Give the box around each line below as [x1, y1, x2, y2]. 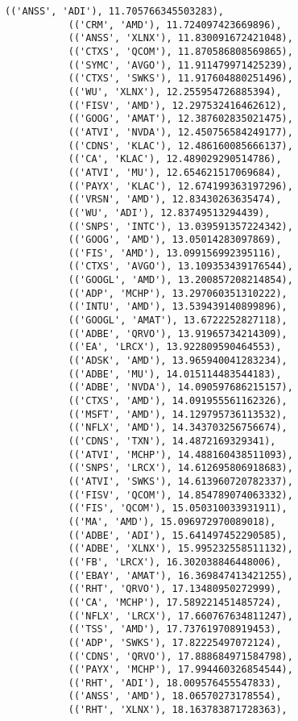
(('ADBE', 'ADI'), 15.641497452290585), [68, 529, 288, 541]
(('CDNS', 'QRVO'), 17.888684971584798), [68, 650, 293, 662]
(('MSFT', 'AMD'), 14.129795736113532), [68, 408, 288, 420]
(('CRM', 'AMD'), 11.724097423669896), [68, 19, 282, 31]
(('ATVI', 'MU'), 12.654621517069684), [68, 166, 282, 178]
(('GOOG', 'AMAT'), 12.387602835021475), [68, 113, 293, 125]
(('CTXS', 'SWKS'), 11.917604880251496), [68, 73, 293, 85]
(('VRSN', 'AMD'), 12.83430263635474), [68, 194, 282, 206]
